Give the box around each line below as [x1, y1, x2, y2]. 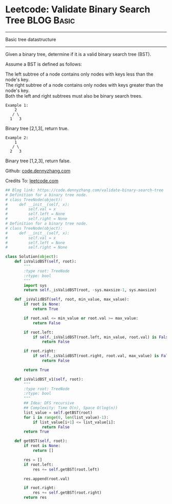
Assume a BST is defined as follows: [5, 61, 82, 67]
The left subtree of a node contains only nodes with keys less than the [5, 71, 154, 77]
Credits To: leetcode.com [5, 177, 59, 183]
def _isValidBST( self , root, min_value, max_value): [14, 297, 130, 302]
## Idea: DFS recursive [24, 401, 74, 406]
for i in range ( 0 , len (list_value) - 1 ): [24, 415, 109, 420]
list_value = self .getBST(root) [24, 410, 93, 415]
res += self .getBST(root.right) [32, 490, 102, 495]
